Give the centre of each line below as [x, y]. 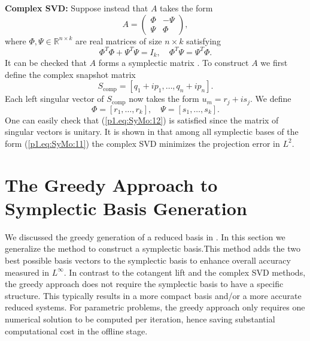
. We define [271, 99]
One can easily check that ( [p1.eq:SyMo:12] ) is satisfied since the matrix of [142, 120]
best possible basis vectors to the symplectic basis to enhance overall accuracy [148, 260]
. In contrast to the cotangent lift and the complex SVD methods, [185, 272]
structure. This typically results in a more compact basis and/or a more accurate [153, 295]
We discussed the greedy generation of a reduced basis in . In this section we [145, 236]
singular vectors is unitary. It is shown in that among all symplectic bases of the [152, 132]
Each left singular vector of [54, 99]
